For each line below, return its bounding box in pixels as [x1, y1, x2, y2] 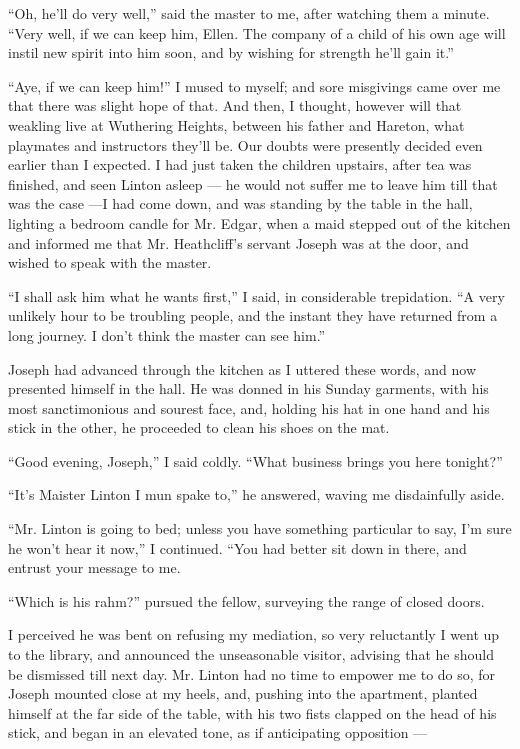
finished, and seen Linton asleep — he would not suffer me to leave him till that [8, 173, 498, 194]
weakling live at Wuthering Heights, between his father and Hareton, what [8, 114, 465, 135]
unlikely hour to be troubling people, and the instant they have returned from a [8, 305, 498, 326]
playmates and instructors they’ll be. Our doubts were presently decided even [8, 134, 483, 155]
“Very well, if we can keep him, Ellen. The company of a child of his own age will [8, 22, 506, 43]
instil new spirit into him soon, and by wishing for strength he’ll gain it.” [8, 42, 454, 63]
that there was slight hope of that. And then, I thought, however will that [8, 95, 462, 116]
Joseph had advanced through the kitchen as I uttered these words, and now [8, 358, 477, 379]
